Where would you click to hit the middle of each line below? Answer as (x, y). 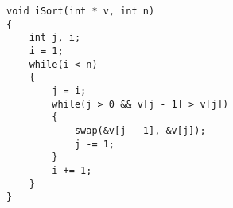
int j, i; (55, 38)
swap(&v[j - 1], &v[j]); (140, 130)
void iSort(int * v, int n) (81, 11)
